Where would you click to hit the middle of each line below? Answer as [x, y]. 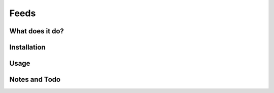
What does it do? [37, 31]
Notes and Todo [35, 80]
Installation [27, 47]
